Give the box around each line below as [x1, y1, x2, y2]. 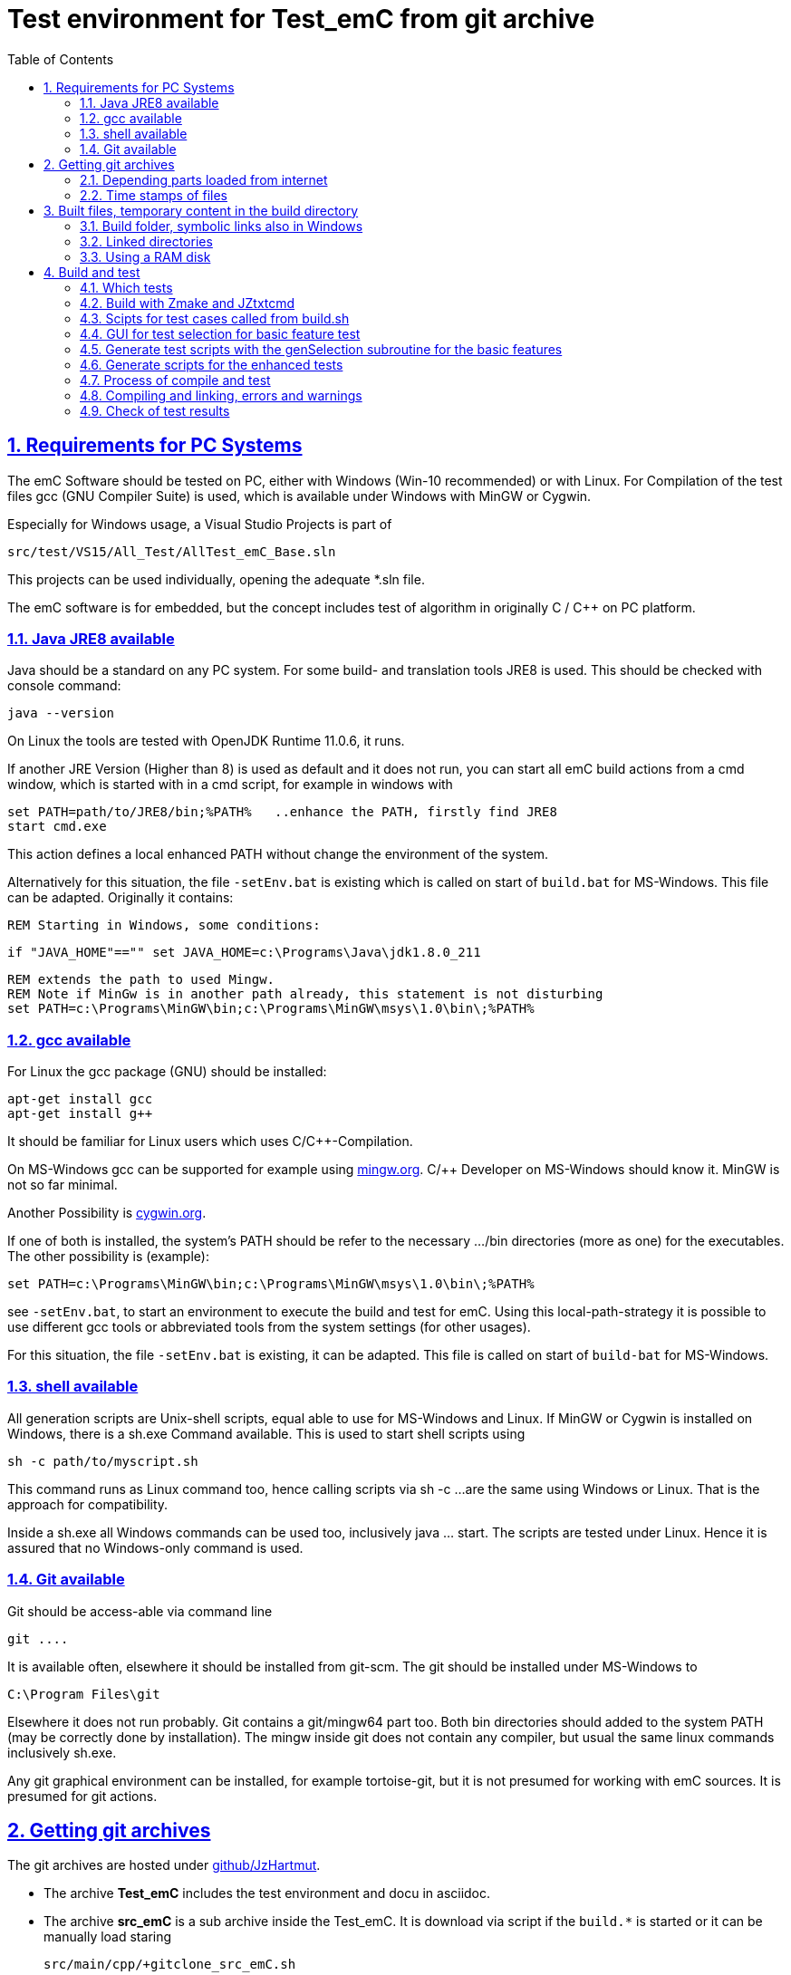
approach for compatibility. [7, 1496, 169, 1512]
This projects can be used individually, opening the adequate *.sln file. [7, 571, 425, 587]
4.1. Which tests [80, 279, 173, 295]
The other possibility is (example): [7, 1248, 209, 1265]
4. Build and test [43, 264, 140, 280]
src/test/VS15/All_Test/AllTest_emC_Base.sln [7, 544, 336, 559]
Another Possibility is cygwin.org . [7, 1205, 207, 1221]
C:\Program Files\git [7, 1686, 160, 1701]
